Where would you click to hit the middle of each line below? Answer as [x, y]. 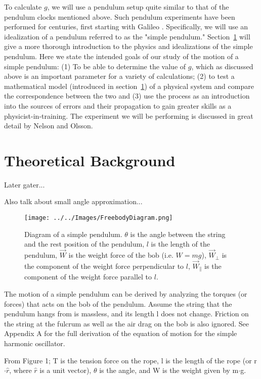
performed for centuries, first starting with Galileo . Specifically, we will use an [126, 27]
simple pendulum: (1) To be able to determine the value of [95, 66]
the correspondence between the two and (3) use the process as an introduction [127, 96]
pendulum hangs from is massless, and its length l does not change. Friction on [126, 314]
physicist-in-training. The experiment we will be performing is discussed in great [129, 115]
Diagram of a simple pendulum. [73, 234]
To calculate [23, 7]
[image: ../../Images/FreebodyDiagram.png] [99, 218]
